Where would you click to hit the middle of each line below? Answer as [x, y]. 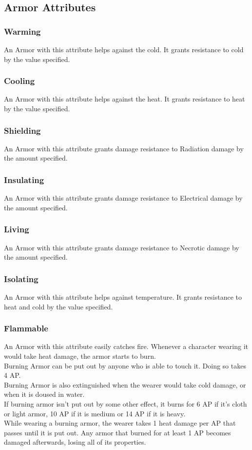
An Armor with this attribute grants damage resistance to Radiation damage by [124, 148]
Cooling [19, 81]
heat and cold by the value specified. [58, 306]
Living [17, 229]
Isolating [21, 278]
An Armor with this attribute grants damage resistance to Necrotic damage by [122, 247]
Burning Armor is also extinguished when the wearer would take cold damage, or [125, 384]
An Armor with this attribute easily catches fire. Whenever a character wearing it [126, 346]
